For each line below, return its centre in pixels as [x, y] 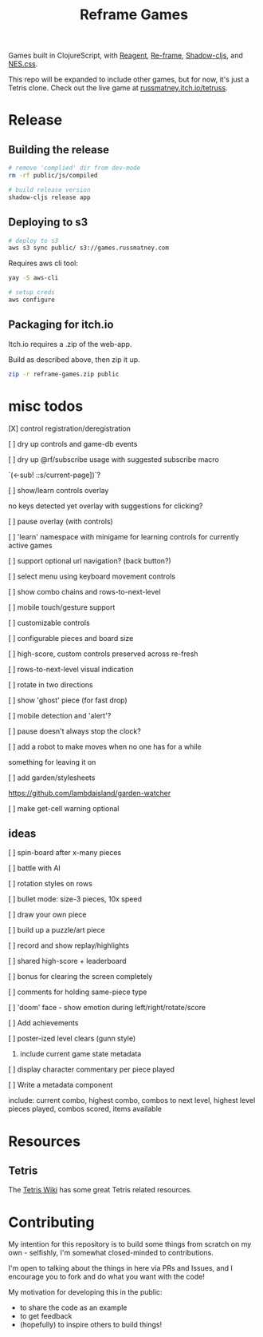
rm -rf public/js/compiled [53, 176]
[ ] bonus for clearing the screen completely [80, 977]
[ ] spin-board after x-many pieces [65, 853]
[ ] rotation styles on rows [51, 884]
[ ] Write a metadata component [61, 1085]
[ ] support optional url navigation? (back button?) [90, 560]
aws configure [32, 300]
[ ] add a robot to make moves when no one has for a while [105, 746]
